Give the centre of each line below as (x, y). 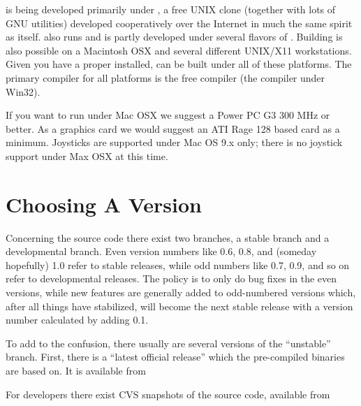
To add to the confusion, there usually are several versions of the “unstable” (168, 343)
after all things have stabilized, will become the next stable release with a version (179, 306)
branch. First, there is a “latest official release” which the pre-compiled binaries (175, 357)
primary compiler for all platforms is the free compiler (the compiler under (165, 77)
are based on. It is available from (76, 370)
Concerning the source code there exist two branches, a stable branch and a (168, 237)
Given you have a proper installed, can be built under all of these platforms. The (179, 64)
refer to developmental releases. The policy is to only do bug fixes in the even (171, 278)
